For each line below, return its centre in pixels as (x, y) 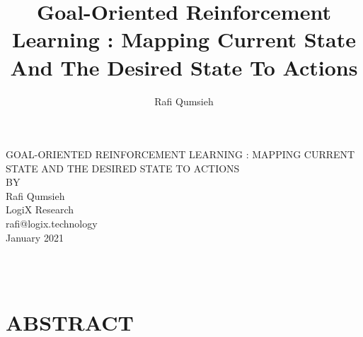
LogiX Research (40, 209)
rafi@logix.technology (52, 224)
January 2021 (35, 237)
